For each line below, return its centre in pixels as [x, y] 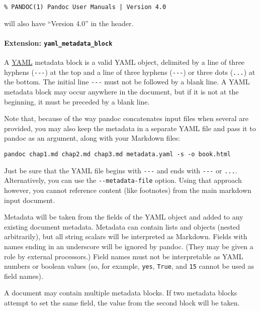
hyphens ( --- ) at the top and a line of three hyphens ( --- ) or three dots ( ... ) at [130, 72]
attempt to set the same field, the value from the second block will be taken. [122, 302]
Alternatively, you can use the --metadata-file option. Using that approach [123, 180]
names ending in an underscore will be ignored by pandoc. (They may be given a [129, 246]
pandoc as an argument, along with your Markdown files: [92, 138]
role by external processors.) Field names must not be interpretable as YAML [124, 256]
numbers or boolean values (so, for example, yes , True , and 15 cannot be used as [129, 266]
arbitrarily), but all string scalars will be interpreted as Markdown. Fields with [126, 236]
